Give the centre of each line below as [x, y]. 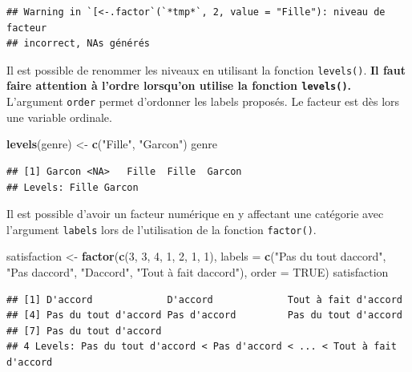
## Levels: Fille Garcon [73, 187]
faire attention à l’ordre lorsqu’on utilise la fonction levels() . [179, 85]
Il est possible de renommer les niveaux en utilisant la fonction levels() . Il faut [206, 69]
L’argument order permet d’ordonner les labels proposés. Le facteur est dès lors [203, 101]
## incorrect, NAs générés [78, 44]
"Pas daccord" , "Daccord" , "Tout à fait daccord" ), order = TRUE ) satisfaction [198, 271]
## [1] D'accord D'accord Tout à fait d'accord [204, 299]
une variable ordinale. [59, 117]
